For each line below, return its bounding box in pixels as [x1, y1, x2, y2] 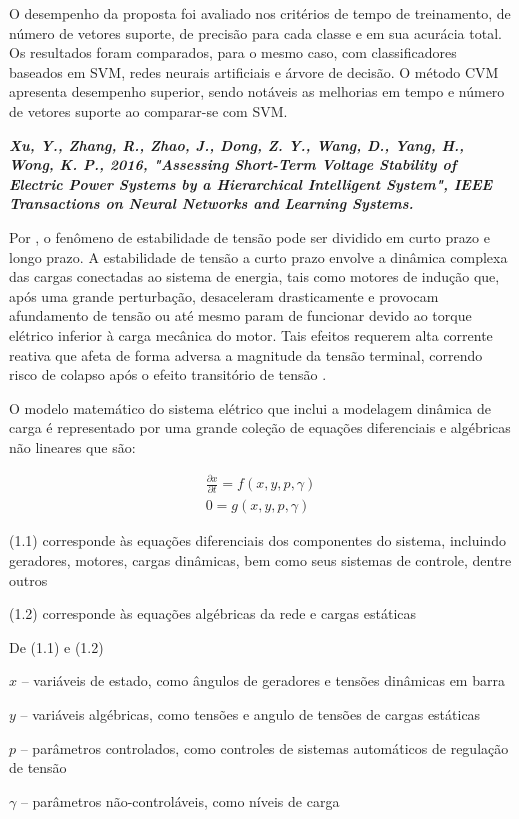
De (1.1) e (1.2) [9, 636, 104, 657]
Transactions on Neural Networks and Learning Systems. [9, 193, 414, 214]
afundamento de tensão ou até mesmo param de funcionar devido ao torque [9, 305, 472, 326]
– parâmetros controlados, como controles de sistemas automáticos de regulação [20, 737, 509, 758]
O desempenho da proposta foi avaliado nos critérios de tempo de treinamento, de [9, 3, 511, 23]
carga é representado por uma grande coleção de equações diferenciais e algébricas [9, 417, 511, 438]
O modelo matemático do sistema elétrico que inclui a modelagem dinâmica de [9, 397, 491, 418]
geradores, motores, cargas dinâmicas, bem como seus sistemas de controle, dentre [9, 549, 512, 570]
